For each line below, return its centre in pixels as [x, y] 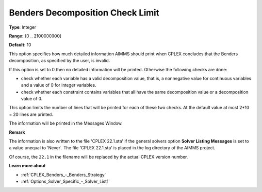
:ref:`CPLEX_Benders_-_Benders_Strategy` [64, 175]
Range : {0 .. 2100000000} [35, 36]
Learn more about [27, 166]
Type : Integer [23, 27]
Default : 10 [20, 45]
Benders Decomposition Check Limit [84, 13]
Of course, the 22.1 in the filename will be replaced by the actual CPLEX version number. [98, 157]
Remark [17, 132]
